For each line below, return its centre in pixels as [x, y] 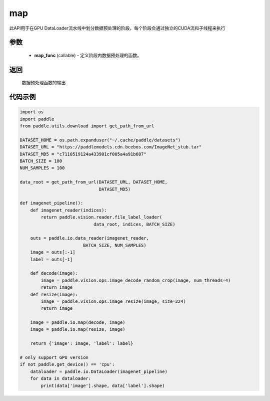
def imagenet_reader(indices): [68, 210]
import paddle [37, 119]
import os [32, 112]
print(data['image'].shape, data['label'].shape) [103, 385]
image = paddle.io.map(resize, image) [78, 329]
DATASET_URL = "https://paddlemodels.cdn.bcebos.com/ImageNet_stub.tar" [111, 147]
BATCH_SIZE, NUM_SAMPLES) [115, 245]
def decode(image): [54, 273]
